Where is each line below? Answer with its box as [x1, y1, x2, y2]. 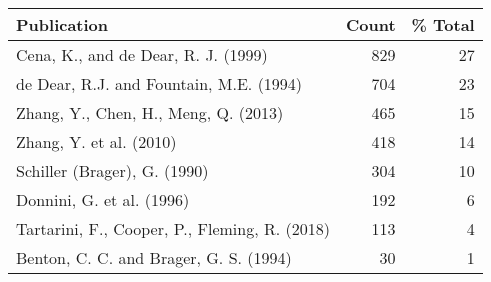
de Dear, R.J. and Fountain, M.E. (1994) [16, 72, 303, 95]
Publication [16, 13, 109, 36]
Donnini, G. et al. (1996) [16, 188, 190, 211]
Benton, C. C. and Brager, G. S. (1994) [16, 246, 292, 269]
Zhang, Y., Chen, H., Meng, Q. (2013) [16, 101, 284, 124]
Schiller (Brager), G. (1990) [16, 159, 209, 182]
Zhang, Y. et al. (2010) [16, 130, 177, 153]
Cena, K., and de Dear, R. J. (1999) [16, 43, 268, 66]
